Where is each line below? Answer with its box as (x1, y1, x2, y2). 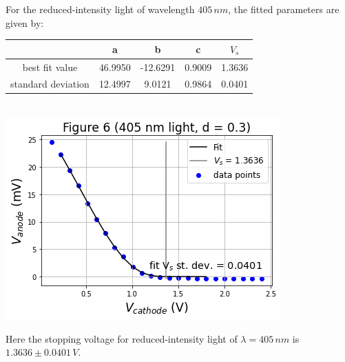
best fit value (22, 59, 78, 74)
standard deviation (10, 77, 90, 91)
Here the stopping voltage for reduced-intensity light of (6, 331, 238, 345)
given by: (6, 15, 44, 30)
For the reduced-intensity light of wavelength (6, 2, 195, 16)
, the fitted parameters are (228, 2, 339, 16)
